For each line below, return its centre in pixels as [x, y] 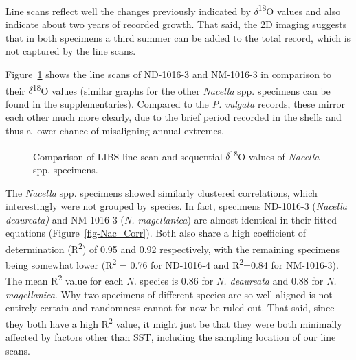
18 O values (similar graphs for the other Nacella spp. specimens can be [181, 89]
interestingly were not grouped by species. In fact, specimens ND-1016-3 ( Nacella [176, 206]
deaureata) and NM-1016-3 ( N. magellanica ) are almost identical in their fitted [171, 219]
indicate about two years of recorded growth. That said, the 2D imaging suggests [176, 24]
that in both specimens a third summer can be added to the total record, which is [178, 37]
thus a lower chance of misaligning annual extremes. [115, 131]
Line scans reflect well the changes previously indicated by [128, 11]
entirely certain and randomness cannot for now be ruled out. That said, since [170, 308]
